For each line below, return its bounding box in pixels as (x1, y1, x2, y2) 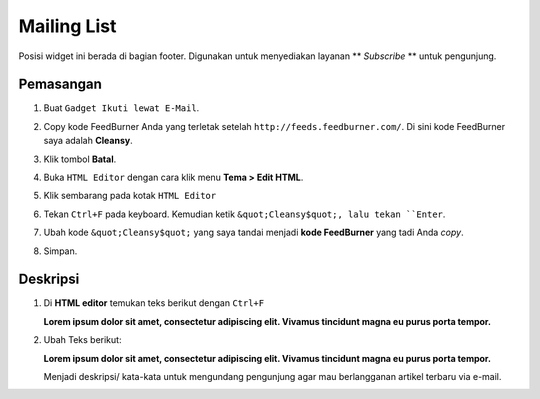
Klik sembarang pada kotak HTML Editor (43, 190, 217, 202)
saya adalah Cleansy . (43, 135, 134, 147)
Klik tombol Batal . (43, 153, 117, 165)
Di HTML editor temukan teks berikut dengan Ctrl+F (43, 297, 265, 309)
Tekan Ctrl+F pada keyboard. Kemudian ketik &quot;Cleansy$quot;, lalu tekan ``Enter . (43, 208, 446, 220)
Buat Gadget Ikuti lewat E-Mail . (43, 102, 200, 114)
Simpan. (43, 245, 78, 257)
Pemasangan (18, 76, 102, 93)
